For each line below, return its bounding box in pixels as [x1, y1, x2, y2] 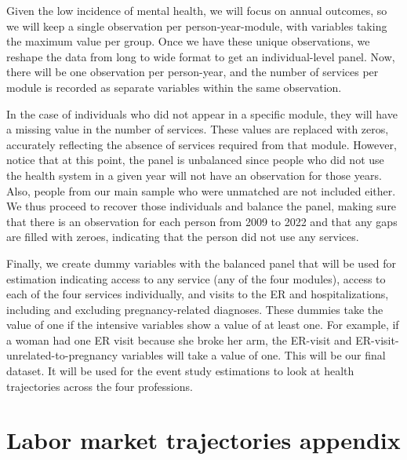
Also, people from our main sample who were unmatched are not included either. [6, 182, 396, 199]
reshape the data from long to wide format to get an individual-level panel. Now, [6, 48, 395, 64]
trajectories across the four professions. [6, 378, 193, 394]
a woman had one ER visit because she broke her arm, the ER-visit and [6, 331, 352, 348]
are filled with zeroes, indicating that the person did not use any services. [6, 228, 359, 245]
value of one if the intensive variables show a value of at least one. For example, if [6, 316, 399, 333]
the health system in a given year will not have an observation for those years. [6, 166, 382, 183]
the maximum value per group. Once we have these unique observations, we [6, 33, 370, 49]
